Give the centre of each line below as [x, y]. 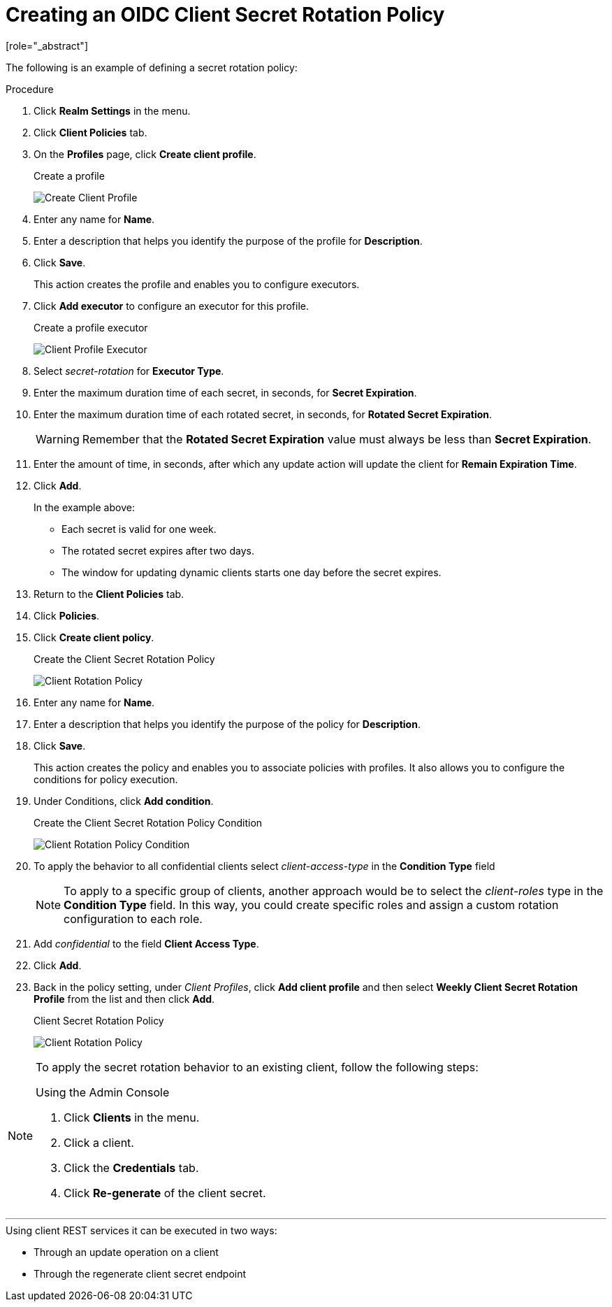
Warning [58, 439]
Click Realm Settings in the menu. [112, 110]
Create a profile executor [91, 327]
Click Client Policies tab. [90, 132]
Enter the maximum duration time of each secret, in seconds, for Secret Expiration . [225, 392]
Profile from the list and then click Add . [124, 999]
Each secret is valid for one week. [139, 529]
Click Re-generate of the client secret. [165, 1193]
